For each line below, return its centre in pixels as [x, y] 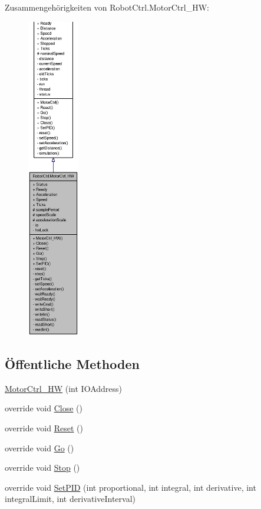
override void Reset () [44, 428]
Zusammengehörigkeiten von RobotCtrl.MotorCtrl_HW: [107, 7]
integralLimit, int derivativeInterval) [70, 499]
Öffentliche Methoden [72, 363]
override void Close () [44, 408]
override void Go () [39, 448]
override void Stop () [42, 468]
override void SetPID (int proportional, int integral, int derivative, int [130, 487]
